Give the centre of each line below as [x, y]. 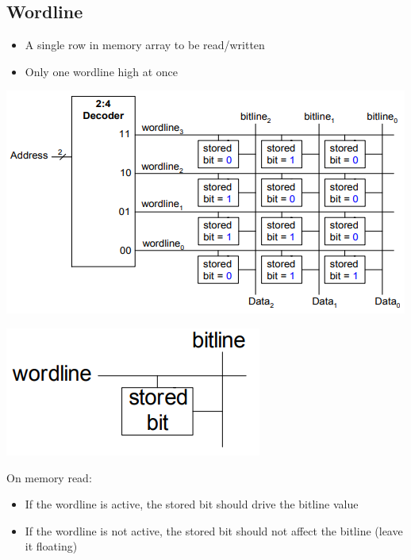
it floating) [51, 546]
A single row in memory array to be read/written [145, 45]
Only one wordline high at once [101, 71]
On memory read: [49, 477]
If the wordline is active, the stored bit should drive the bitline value [192, 504]
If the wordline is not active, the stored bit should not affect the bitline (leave [214, 530]
